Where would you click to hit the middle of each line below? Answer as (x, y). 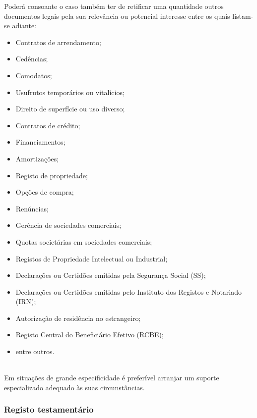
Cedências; (32, 59)
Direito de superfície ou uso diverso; (70, 109)
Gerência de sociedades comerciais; (68, 225)
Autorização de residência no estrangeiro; (78, 318)
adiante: (24, 26)
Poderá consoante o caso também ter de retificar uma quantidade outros (114, 6)
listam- (243, 16)
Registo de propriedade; (52, 175)
